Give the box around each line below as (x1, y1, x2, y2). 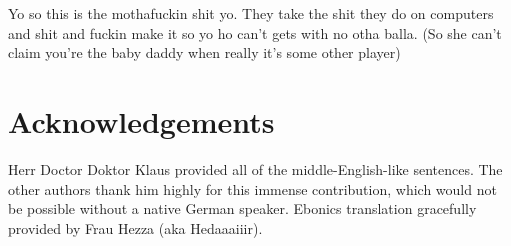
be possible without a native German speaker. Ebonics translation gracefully (8, 198, 477, 219)
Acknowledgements (8, 100, 275, 141)
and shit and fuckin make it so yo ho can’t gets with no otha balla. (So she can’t (8, 22, 502, 43)
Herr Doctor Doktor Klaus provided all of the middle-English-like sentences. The (8, 158, 503, 179)
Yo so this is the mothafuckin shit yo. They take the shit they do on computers (8, 3, 494, 23)
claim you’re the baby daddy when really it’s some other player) (8, 42, 401, 63)
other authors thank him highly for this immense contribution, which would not (8, 178, 497, 199)
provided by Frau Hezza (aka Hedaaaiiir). (8, 217, 263, 238)
